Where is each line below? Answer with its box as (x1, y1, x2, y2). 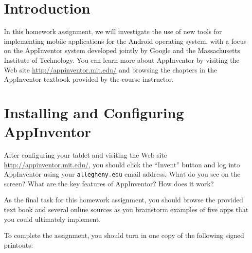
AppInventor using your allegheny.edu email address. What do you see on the (4, 169, 240, 179)
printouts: (4, 239, 33, 250)
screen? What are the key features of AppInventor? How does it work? (4, 178, 214, 188)
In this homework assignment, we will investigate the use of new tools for (4, 26, 222, 36)
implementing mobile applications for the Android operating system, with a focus (4, 36, 247, 46)
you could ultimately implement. (4, 214, 101, 224)
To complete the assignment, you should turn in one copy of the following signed (4, 230, 244, 240)
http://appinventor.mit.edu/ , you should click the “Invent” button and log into (4, 159, 240, 169)
